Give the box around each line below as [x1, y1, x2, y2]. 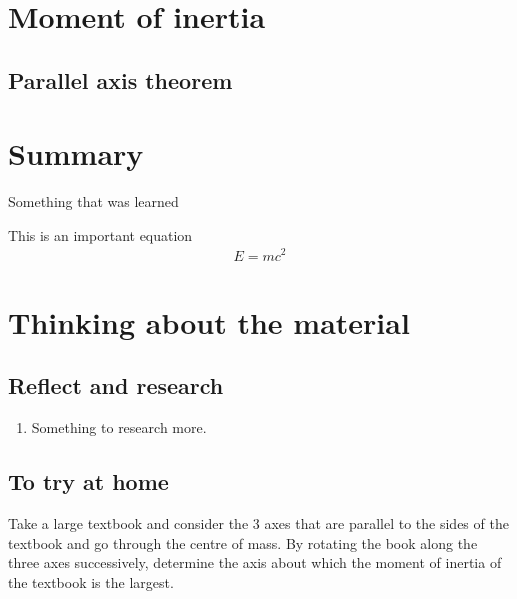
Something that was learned [8, 191, 179, 212]
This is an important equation [8, 224, 193, 245]
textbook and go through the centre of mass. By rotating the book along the [8, 532, 478, 553]
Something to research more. [31, 417, 207, 438]
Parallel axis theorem [8, 64, 233, 95]
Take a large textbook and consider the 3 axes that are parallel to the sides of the [8, 512, 509, 533]
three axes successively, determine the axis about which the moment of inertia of [8, 552, 502, 573]
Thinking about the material [8, 301, 410, 342]
